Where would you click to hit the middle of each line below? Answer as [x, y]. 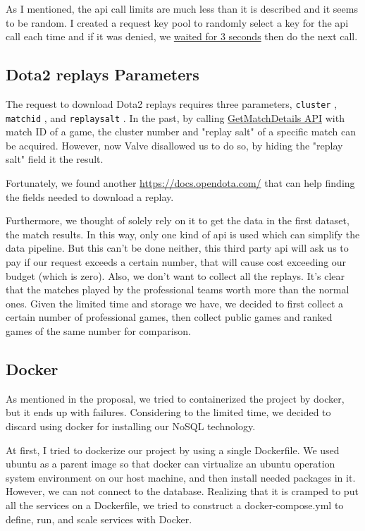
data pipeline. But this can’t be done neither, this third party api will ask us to [177, 248]
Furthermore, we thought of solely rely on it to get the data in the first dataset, [178, 220]
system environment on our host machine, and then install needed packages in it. [181, 477]
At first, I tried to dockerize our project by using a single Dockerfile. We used [173, 450]
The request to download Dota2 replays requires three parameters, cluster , [172, 103]
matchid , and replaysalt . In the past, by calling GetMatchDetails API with [175, 117]
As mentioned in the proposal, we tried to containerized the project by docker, [175, 398]
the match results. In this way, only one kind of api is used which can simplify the [183, 234]
